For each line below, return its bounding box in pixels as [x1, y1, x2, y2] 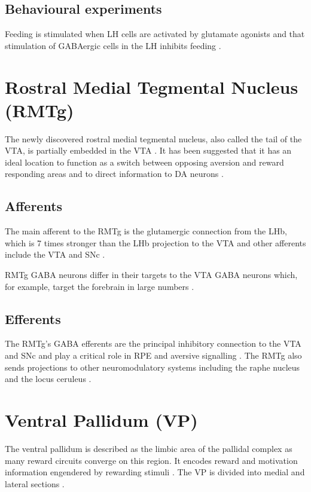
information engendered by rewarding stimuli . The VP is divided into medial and [5, 466, 305, 478]
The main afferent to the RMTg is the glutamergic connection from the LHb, [5, 225, 287, 237]
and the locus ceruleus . [5, 372, 92, 385]
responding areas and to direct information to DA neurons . [5, 167, 224, 180]
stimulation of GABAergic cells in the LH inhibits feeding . [5, 39, 221, 51]
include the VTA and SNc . [5, 248, 105, 261]
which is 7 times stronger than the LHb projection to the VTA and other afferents [5, 236, 306, 249]
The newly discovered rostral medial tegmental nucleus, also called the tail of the [5, 132, 302, 145]
